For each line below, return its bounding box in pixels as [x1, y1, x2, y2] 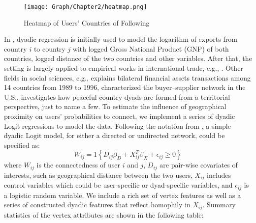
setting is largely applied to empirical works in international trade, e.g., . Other [4, 63, 243, 73]
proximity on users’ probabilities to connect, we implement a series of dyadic [4, 111, 235, 121]
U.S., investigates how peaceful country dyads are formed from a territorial [4, 91, 230, 102]
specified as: [4, 139, 40, 150]
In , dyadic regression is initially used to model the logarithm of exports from [4, 34, 237, 44]
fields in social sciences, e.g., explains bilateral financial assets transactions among [4, 72, 251, 83]
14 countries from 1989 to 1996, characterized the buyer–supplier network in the [4, 82, 246, 92]
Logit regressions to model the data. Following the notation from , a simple [4, 120, 231, 131]
